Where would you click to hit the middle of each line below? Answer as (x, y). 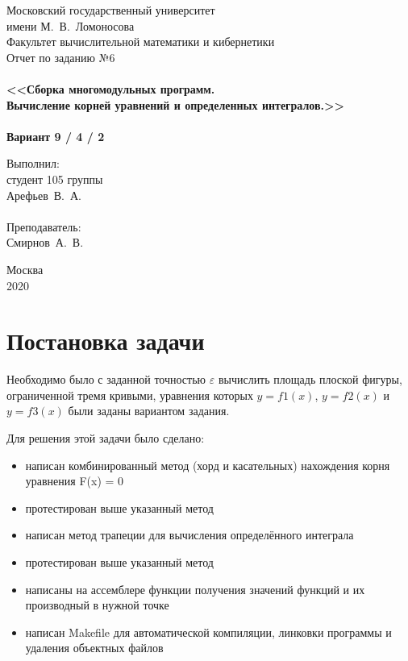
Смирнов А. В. (45, 242)
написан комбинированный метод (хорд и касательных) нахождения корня (208, 465)
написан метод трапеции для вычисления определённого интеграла (189, 535)
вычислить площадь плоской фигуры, (310, 379)
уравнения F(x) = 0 (75, 481)
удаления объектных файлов (94, 648)
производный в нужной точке (97, 605)
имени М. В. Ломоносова (71, 25)
